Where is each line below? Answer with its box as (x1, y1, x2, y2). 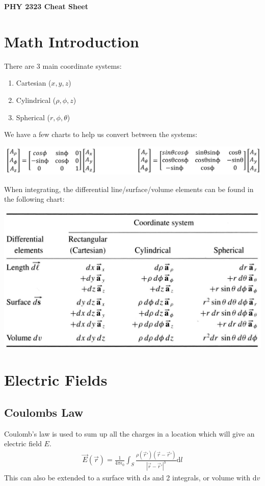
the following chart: (4, 194, 65, 204)
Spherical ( (16, 112, 50, 122)
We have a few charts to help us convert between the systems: (4, 129, 198, 140)
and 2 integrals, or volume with (152, 472, 250, 483)
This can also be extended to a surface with (4, 472, 141, 483)
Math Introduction (4, 31, 139, 51)
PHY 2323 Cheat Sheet (4, 1, 89, 11)
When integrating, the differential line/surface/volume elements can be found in (4, 183, 254, 194)
